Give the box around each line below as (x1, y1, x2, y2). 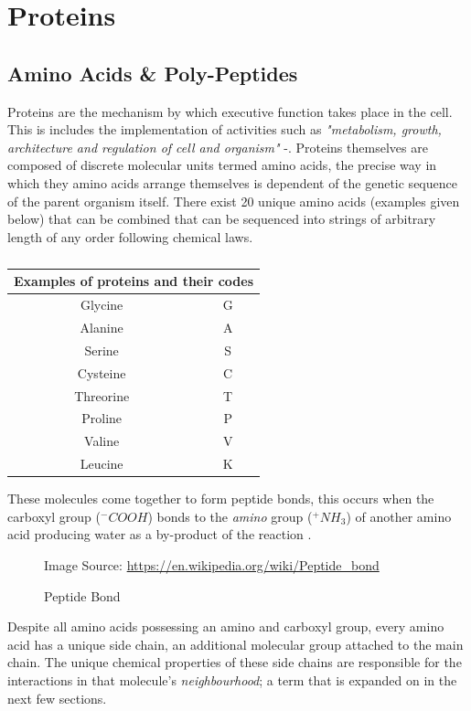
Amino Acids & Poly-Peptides (7, 58, 298, 87)
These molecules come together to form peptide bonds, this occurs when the (7, 489, 434, 508)
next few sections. (7, 688, 107, 707)
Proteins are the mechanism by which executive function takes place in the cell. (7, 101, 453, 121)
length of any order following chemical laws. (7, 227, 253, 246)
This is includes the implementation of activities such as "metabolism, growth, (7, 120, 442, 139)
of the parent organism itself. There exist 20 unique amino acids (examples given (7, 191, 460, 210)
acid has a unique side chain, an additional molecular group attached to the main (7, 634, 464, 653)
